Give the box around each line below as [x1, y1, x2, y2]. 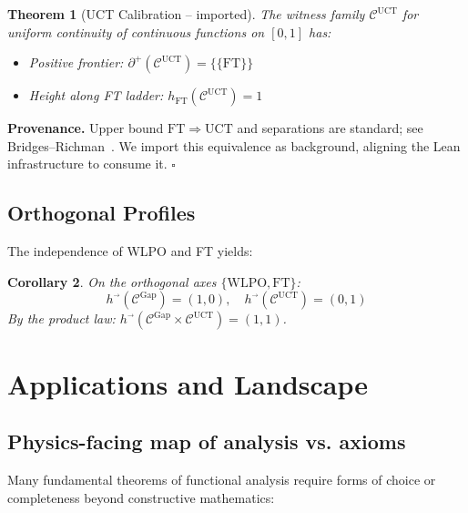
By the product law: [7, 309, 116, 328]
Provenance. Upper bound [7, 118, 164, 138]
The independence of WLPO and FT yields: [7, 241, 253, 261]
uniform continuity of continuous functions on [7, 22, 265, 41]
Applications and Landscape [7, 364, 369, 402]
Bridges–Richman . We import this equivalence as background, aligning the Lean [7, 136, 461, 155]
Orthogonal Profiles [7, 199, 196, 227]
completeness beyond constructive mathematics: [7, 487, 275, 507]
